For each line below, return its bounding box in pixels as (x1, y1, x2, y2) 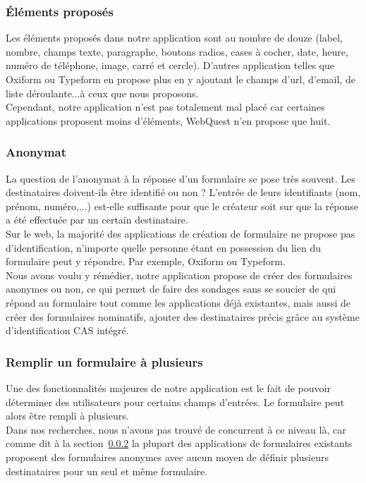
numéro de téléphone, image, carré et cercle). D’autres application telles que (6, 58, 335, 73)
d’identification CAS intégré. (6, 323, 129, 338)
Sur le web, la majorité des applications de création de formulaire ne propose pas (6, 226, 355, 240)
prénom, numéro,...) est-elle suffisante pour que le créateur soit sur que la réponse (6, 198, 359, 213)
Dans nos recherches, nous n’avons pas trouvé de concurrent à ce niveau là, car (6, 422, 346, 436)
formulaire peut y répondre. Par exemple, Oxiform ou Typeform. (6, 254, 286, 269)
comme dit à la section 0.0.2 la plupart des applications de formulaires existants (6, 436, 353, 451)
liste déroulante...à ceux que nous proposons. (6, 85, 199, 100)
